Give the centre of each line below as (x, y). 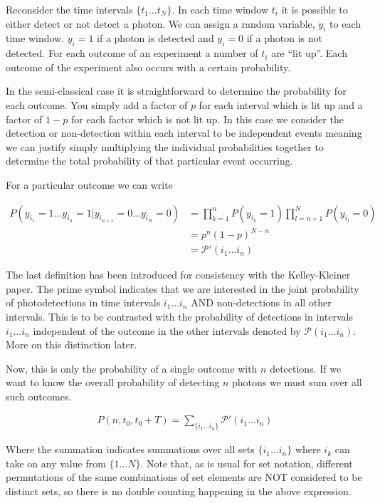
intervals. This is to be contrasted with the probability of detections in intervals (179, 316)
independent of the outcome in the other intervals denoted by (167, 330)
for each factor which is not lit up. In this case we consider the (207, 119)
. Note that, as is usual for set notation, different (247, 463)
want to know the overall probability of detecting (113, 382)
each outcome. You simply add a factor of (97, 104)
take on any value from (56, 463)
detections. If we (306, 368)
